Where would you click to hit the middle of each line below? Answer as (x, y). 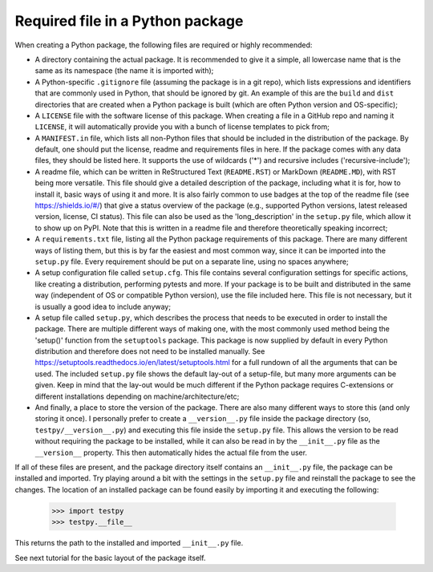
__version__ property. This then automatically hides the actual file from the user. (171, 452)
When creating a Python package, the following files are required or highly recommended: (164, 45)
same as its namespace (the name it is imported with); (124, 71)
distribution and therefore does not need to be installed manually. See (150, 351)
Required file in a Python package (129, 21)
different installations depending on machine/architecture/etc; (137, 396)
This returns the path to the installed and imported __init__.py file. (129, 543)
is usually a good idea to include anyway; (103, 306)
